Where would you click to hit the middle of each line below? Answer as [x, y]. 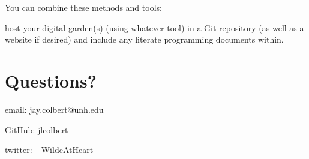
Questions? [51, 80]
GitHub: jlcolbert [37, 129]
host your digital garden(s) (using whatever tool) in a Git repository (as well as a [154, 27]
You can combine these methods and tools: [83, 7]
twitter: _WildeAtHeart [49, 150]
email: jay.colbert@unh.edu [54, 109]
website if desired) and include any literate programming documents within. [144, 39]
